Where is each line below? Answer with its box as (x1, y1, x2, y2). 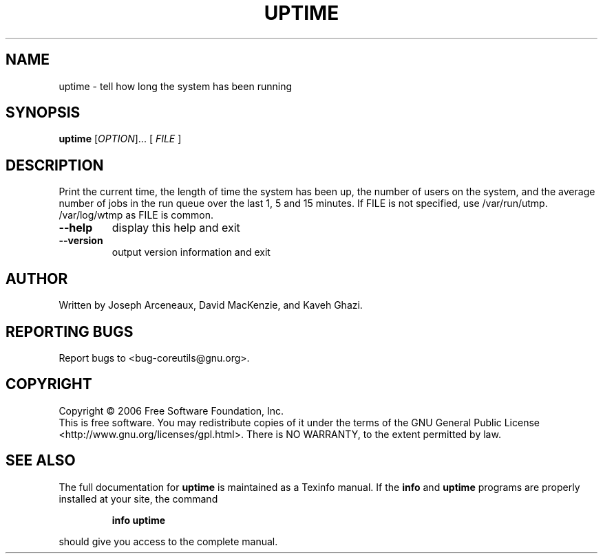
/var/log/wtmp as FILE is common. (59, 209, 213, 221)
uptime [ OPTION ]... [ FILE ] (59, 133, 182, 145)
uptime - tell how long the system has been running (59, 80, 292, 92)
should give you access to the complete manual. (59, 535, 278, 547)
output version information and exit (112, 246, 271, 259)
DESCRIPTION (6, 156, 104, 174)
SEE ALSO (6, 452, 76, 470)
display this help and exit (112, 221, 240, 235)
